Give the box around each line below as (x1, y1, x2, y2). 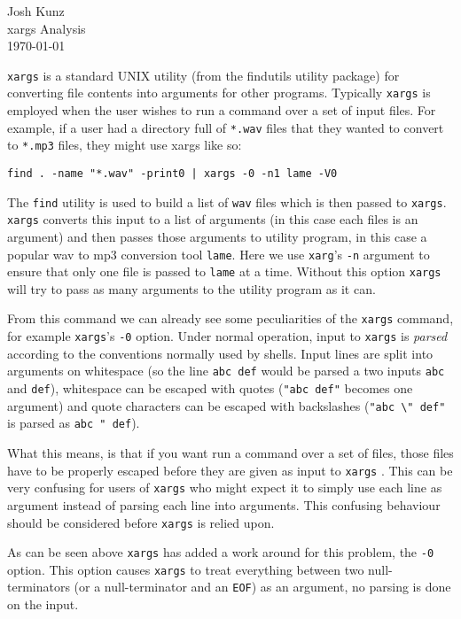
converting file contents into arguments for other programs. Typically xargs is (7, 83, 431, 102)
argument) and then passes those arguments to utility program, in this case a (7, 227, 427, 245)
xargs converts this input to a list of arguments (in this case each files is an (7, 210, 418, 228)
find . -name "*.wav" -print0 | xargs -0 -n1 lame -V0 (7, 167, 338, 180)
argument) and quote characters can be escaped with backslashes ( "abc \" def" (7, 396, 446, 414)
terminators (7, 577, 70, 596)
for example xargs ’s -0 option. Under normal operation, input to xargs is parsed (7, 327, 448, 345)
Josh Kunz (7, 2, 65, 19)
